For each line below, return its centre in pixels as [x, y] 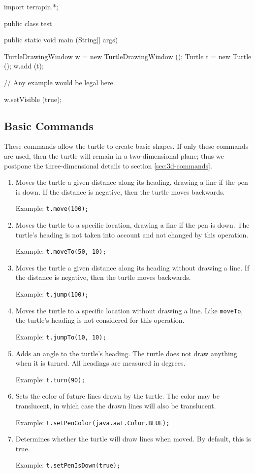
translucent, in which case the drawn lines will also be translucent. [116, 406]
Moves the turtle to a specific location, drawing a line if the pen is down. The [132, 224]
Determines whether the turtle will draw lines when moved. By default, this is [133, 439]
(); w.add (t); [24, 66]
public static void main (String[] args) [61, 40]
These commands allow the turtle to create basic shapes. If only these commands [126, 146]
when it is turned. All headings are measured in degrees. [100, 363]
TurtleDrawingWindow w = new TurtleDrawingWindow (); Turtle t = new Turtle [128, 56]
